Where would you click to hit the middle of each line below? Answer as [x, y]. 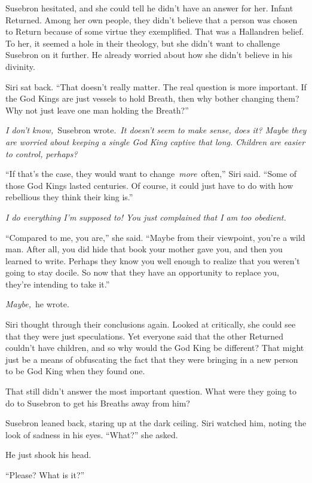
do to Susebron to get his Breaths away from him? [98, 403]
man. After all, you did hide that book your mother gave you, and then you [144, 249]
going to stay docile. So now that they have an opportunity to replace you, [142, 272]
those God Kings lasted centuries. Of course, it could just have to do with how [149, 185]
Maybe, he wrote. [37, 304]
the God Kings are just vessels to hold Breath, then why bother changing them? [152, 98]
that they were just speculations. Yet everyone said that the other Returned [144, 336]
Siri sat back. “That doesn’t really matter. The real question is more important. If [156, 86]
